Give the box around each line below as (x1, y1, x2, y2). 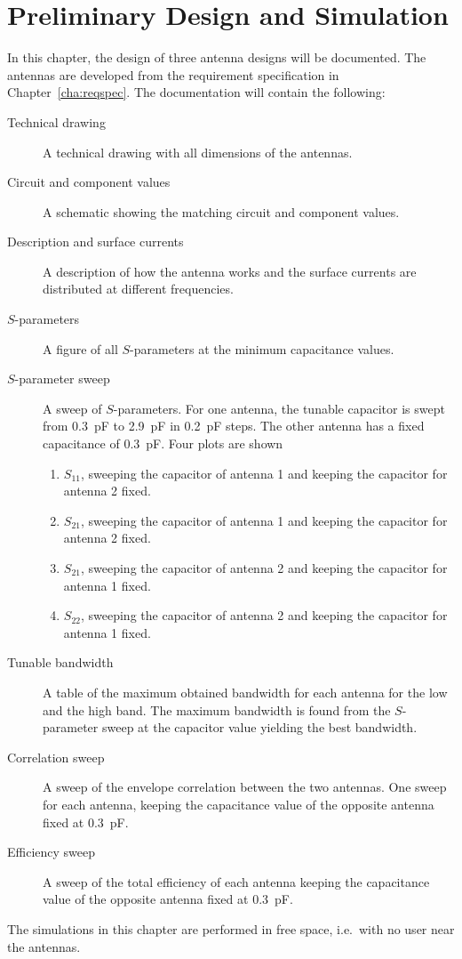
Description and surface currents (7, 232, 184, 251)
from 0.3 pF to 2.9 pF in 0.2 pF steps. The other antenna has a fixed (43, 416, 425, 435)
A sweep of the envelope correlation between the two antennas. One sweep (43, 778, 447, 796)
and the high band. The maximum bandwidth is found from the (43, 700, 391, 719)
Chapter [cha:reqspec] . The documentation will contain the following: (7, 83, 386, 101)
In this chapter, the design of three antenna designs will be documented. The (7, 48, 426, 67)
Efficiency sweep (7, 842, 96, 861)
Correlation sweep (7, 747, 105, 766)
